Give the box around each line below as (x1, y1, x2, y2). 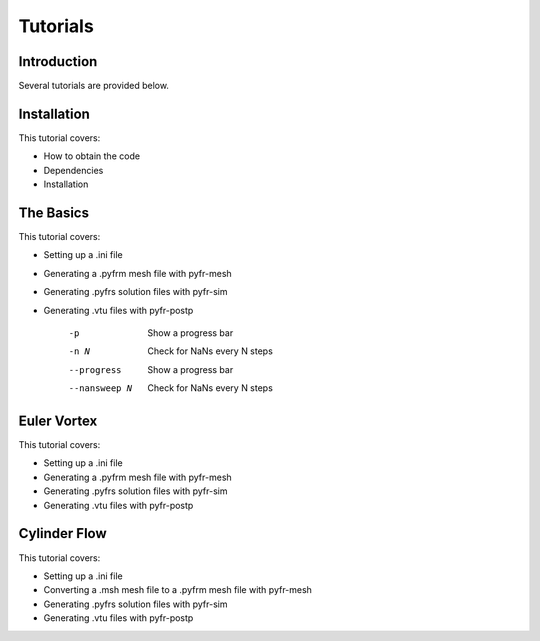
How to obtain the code (43, 150, 140, 162)
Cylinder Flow (18, 525, 107, 542)
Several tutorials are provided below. (18, 80, 170, 92)
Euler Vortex (18, 412, 98, 429)
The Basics (18, 204, 90, 221)
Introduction (18, 53, 98, 70)
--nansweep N (68, 383, 133, 394)
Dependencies (43, 164, 104, 176)
